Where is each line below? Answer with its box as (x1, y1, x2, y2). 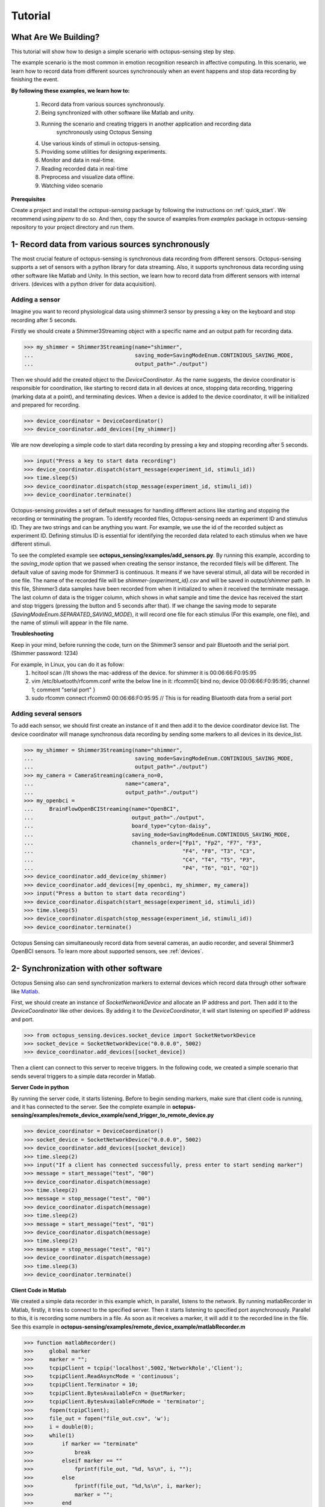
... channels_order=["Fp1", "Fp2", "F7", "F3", (23, 839, 262, 846)
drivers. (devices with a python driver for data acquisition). (11, 280, 156, 288)
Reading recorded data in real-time (41, 165, 128, 172)
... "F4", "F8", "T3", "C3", (23, 848, 256, 855)
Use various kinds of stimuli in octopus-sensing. (41, 139, 161, 147)
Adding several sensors (11, 709, 82, 717)
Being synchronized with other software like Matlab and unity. (41, 109, 195, 116)
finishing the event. (11, 76, 59, 83)
